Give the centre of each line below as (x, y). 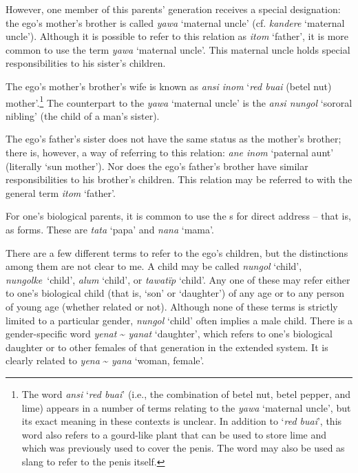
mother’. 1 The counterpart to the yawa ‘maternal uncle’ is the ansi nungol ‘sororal (179, 101)
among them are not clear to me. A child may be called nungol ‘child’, (154, 266)
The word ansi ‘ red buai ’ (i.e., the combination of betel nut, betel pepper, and (186, 393)
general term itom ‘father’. (61, 192)
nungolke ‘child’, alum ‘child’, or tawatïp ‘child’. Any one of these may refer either (178, 279)
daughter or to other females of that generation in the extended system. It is (167, 347)
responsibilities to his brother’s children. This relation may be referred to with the (179, 179)
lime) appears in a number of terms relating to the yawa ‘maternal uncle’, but (186, 407)
